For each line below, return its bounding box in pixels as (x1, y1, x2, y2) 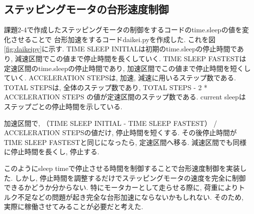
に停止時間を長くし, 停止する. (4, 146, 100, 157)
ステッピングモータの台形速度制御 (4, 1, 169, 17)
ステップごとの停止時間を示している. (4, 101, 123, 111)
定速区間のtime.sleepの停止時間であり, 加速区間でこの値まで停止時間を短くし (4, 63, 251, 73)
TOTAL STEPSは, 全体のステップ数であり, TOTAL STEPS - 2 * (4, 82, 207, 92)
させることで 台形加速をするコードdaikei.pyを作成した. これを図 (10, 34, 216, 44)
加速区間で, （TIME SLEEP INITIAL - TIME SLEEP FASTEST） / (4, 118, 217, 128)
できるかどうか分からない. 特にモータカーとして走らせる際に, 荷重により (4, 182, 238, 192)
